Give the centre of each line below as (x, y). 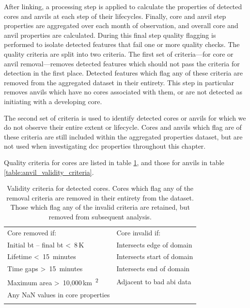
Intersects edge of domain (154, 244)
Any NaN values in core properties (59, 294)
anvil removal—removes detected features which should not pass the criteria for (122, 63)
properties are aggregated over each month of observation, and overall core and (121, 25)
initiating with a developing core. (53, 101)
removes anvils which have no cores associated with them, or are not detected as (123, 92)
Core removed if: (32, 232)
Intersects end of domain (153, 269)
